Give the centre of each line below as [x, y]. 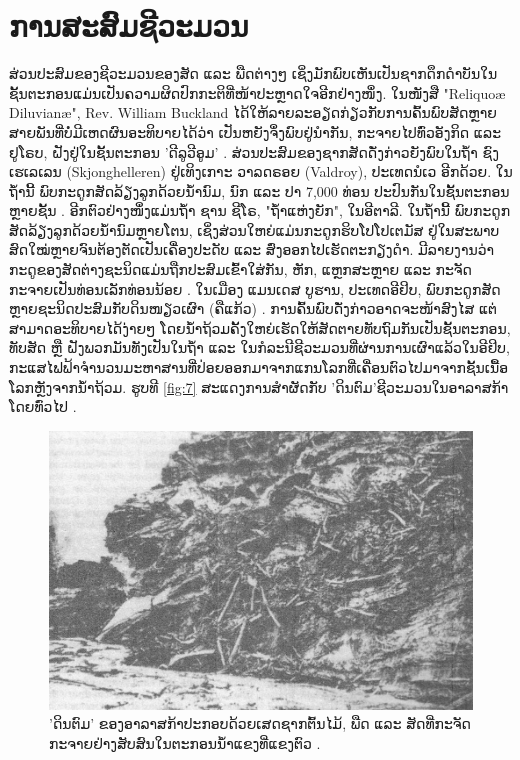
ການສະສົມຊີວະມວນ [129, 25]
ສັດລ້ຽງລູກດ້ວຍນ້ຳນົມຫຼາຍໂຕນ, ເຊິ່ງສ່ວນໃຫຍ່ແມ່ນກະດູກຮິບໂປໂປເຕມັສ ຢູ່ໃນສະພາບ [254, 229]
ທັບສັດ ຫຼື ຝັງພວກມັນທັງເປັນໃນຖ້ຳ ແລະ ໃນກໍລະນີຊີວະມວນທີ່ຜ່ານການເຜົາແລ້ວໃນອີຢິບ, [259, 347]
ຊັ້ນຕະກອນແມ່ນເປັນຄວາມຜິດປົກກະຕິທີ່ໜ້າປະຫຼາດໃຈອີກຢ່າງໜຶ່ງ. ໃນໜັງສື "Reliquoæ [257, 92]
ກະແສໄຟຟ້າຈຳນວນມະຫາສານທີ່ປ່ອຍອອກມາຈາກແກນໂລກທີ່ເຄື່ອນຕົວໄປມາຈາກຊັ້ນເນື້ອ [259, 367]
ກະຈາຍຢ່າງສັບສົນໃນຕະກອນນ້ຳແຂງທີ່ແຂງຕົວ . [185, 742]
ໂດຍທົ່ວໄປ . [43, 406]
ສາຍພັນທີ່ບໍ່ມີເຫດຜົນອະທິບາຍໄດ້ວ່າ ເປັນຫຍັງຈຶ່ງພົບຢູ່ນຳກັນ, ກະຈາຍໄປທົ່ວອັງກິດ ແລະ [255, 131]
